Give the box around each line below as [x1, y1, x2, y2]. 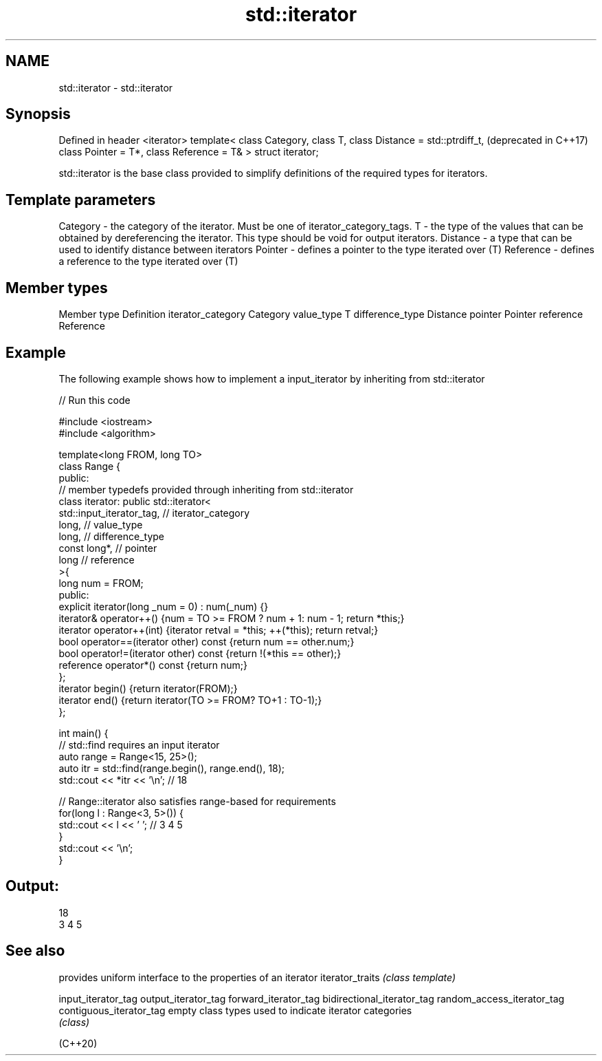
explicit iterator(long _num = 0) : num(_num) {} [58, 600, 269, 612]
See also [5, 942, 65, 960]
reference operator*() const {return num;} [58, 658, 247, 671]
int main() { [58, 727, 109, 739]
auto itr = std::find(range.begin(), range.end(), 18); [58, 762, 285, 774]
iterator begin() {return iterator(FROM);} [58, 682, 238, 694]
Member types [5, 279, 108, 297]
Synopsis [5, 105, 71, 123]
